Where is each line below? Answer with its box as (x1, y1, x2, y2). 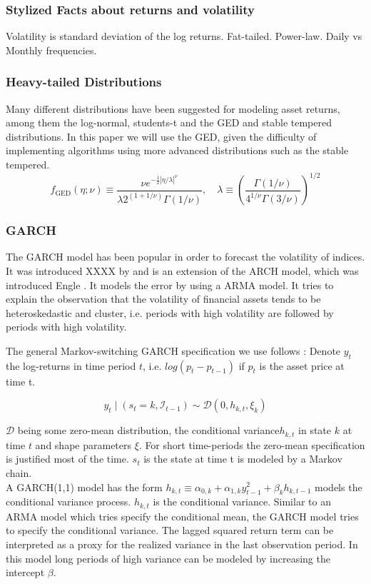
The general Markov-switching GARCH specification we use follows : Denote (6, 343, 341, 358)
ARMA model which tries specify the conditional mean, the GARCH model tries (6, 508, 359, 523)
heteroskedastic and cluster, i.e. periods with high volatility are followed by (6, 305, 334, 320)
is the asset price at (259, 358, 345, 373)
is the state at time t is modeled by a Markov (143, 451, 342, 466)
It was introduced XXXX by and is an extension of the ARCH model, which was (6, 263, 359, 278)
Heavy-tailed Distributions (6, 73, 162, 91)
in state (298, 423, 332, 438)
